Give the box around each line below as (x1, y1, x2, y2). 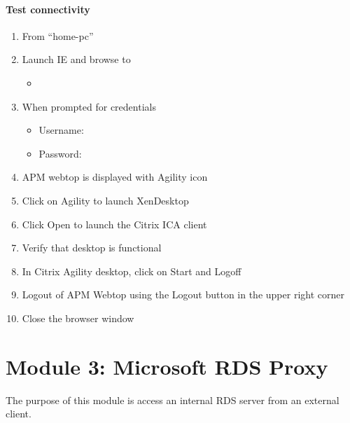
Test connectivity (6, 1, 90, 16)
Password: (38, 146, 82, 160)
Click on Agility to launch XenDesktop (22, 193, 189, 207)
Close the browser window (22, 310, 134, 325)
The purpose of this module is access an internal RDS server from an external (6, 392, 339, 407)
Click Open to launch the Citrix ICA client (22, 216, 207, 231)
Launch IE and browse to (22, 52, 131, 67)
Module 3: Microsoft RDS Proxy (6, 352, 328, 380)
